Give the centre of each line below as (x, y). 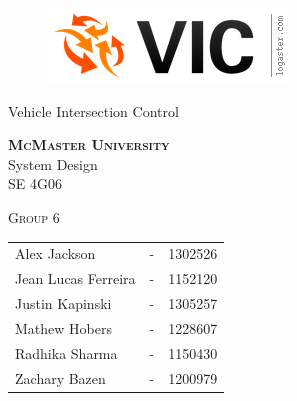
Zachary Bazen (60, 377)
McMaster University (89, 144)
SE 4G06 (35, 183)
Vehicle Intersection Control (93, 110)
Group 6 (34, 216)
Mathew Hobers (63, 327)
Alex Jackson (55, 253)
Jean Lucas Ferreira (75, 278)
